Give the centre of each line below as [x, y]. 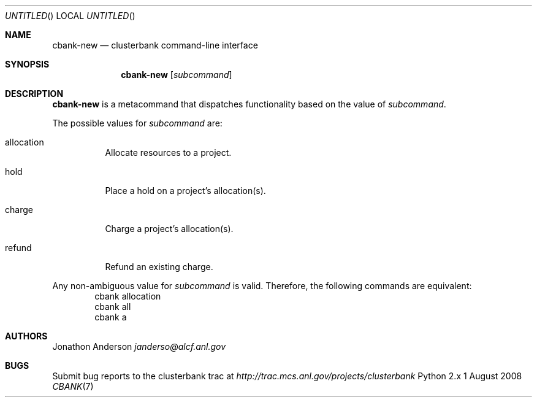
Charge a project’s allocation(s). [169, 229]
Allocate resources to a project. [168, 153]
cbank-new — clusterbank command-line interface [155, 45]
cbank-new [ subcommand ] [177, 75]
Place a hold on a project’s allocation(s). [185, 191]
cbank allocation [128, 296]
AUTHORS [26, 336]
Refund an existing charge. [159, 267]
